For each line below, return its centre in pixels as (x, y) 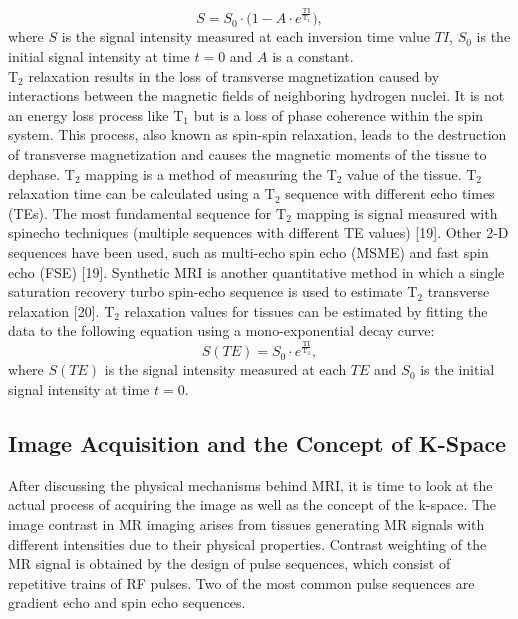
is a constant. (313, 56)
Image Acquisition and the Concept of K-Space (257, 442)
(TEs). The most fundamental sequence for (140, 212)
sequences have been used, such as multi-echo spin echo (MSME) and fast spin (248, 251)
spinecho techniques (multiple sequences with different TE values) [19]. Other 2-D (258, 232)
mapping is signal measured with (397, 212)
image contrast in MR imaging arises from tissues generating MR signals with (246, 523)
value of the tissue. (404, 173)
